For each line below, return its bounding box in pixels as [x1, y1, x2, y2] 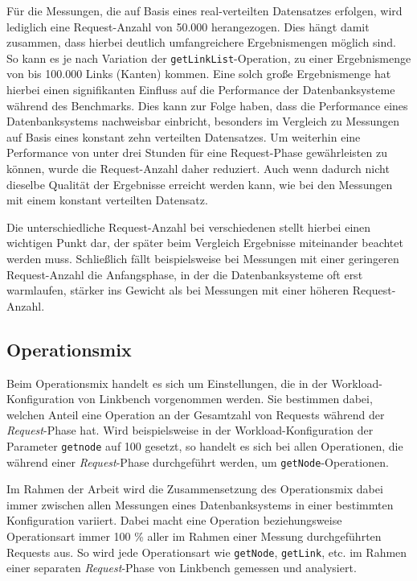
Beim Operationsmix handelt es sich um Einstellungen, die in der [6, 374, 328, 391]
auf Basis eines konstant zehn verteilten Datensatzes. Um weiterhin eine [6, 128, 361, 145]
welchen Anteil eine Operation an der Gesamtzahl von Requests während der [6, 406, 385, 422]
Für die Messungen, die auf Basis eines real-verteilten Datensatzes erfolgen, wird [6, 2, 403, 19]
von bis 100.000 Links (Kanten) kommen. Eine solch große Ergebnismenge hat [6, 65, 391, 82]
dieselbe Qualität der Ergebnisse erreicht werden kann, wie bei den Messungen [6, 175, 393, 192]
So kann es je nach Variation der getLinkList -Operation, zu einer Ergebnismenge [6, 49, 411, 66]
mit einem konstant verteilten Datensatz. [6, 192, 208, 208]
